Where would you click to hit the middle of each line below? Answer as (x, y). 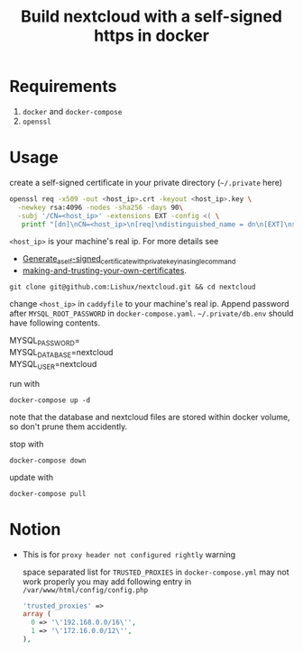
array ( (37, 614)
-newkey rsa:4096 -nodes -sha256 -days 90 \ (100, 207)
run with (25, 383)
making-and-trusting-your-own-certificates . (105, 271)
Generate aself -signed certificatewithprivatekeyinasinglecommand (129, 260)
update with (32, 477)
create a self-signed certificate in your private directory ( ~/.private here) (146, 182)
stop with (27, 444)
